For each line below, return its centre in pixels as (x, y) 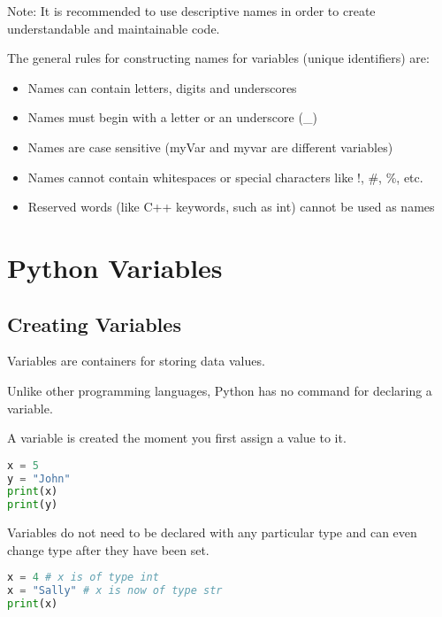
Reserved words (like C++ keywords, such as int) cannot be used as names (231, 207)
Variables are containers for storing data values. (136, 361)
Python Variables (115, 267)
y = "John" (39, 478)
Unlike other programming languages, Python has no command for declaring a (220, 390)
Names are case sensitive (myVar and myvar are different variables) (210, 147)
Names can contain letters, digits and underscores (162, 87)
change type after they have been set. (108, 549)
